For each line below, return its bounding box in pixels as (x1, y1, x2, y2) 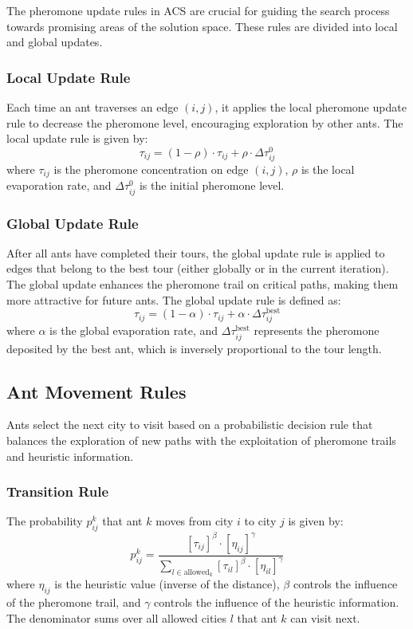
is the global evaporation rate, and (49, 322, 218, 339)
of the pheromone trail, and (6, 594, 141, 611)
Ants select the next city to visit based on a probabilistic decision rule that (6, 416, 373, 433)
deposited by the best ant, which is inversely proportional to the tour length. (6, 340, 382, 356)
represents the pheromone (254, 322, 380, 339)
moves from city (155, 513, 234, 529)
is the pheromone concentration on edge (53, 161, 249, 178)
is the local (301, 161, 355, 178)
